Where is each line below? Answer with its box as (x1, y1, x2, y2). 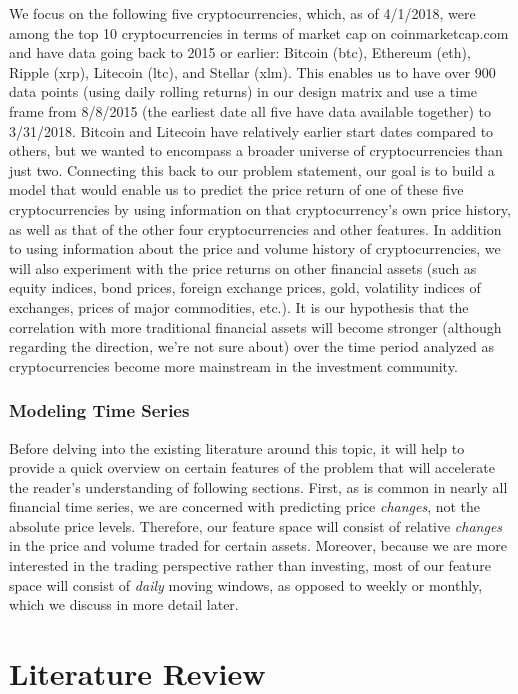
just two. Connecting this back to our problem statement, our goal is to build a (9, 159, 495, 180)
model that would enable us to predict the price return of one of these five (9, 179, 464, 200)
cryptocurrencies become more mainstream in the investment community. (9, 355, 458, 376)
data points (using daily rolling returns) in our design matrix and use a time (9, 81, 478, 102)
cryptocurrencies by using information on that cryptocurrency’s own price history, (9, 198, 511, 219)
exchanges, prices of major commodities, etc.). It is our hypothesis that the (9, 296, 469, 317)
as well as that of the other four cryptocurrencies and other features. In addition (9, 218, 502, 239)
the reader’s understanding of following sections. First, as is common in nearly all (9, 476, 508, 497)
